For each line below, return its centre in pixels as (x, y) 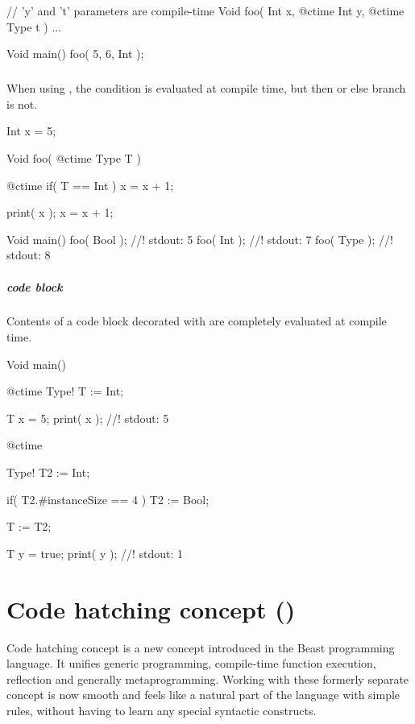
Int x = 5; (31, 131)
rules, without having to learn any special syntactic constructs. (162, 710)
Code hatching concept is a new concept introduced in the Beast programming (201, 647)
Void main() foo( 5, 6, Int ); (75, 54)
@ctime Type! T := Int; (65, 391)
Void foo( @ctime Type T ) (74, 157)
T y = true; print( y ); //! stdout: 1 (95, 553)
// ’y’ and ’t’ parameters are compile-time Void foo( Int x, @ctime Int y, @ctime (205, 10)
